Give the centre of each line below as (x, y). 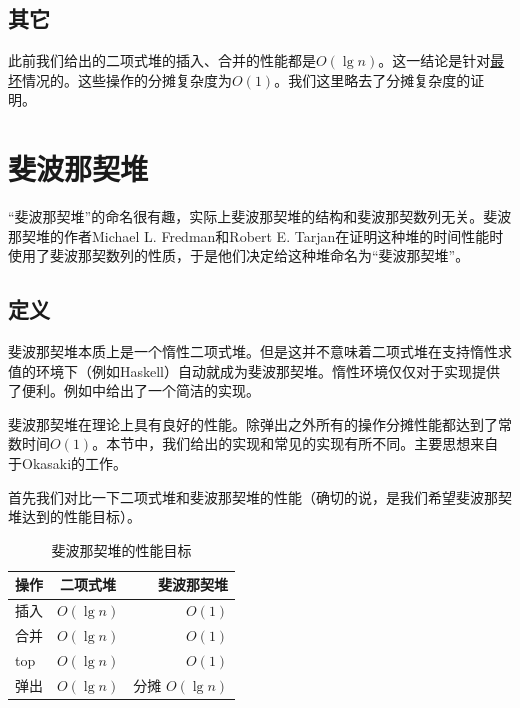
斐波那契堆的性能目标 (121, 549)
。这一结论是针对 (434, 60)
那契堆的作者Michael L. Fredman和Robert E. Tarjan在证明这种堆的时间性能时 (256, 235)
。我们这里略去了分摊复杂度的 (372, 79)
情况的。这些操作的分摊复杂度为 (127, 79)
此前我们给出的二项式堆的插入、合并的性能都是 (162, 60)
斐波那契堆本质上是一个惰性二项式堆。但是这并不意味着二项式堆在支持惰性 (253, 351)
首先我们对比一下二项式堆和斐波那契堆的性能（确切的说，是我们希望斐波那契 (260, 496)
